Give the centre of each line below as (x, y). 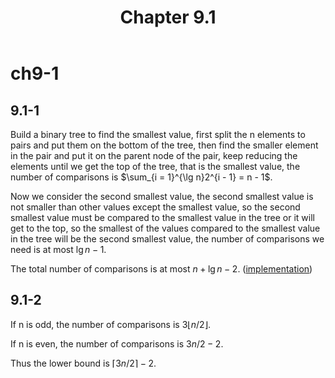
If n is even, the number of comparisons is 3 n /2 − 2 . (117, 343)
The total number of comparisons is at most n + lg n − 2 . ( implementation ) (161, 269)
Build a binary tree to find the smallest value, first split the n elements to (158, 134)
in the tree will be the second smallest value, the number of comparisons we (167, 239)
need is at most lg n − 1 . (58, 249)
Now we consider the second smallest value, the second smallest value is (162, 196)
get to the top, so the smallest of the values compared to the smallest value (165, 228)
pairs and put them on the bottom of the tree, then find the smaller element (164, 145)
